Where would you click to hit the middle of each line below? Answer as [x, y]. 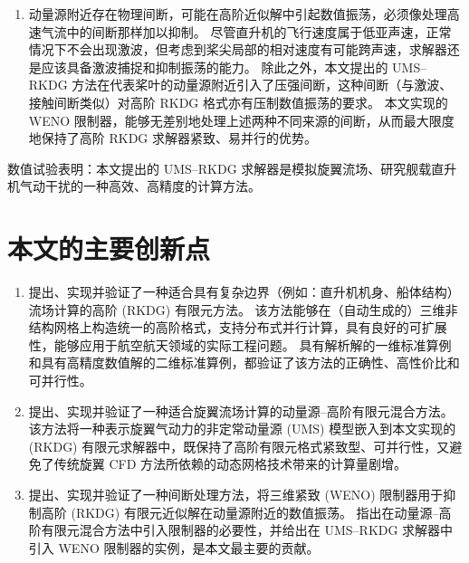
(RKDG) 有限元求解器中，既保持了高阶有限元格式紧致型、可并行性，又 [239, 446]
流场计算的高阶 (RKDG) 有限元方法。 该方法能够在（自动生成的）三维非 [243, 309]
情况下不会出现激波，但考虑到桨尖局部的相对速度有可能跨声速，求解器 [238, 49]
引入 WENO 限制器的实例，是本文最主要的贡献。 [174, 547]
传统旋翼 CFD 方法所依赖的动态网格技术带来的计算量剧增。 [230, 464]
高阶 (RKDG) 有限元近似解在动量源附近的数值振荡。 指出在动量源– [240, 512]
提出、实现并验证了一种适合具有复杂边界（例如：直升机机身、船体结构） [244, 292]
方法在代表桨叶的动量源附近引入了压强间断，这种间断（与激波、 [262, 85]
